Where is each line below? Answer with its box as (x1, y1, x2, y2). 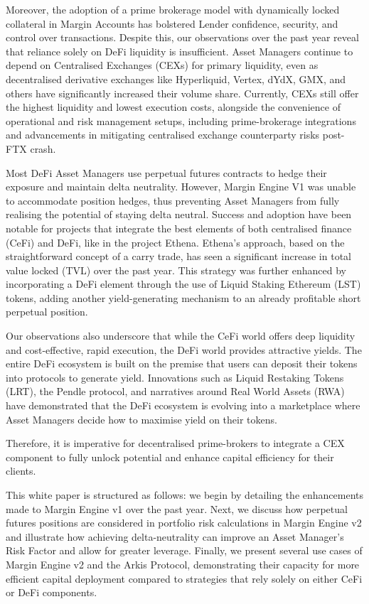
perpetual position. (6, 304, 88, 319)
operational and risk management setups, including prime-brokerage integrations (6, 113, 356, 128)
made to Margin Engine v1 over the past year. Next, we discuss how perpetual (6, 501, 348, 516)
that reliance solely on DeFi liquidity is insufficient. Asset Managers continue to (6, 43, 353, 58)
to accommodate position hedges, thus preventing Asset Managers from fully (6, 193, 340, 207)
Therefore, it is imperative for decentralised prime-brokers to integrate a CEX (6, 436, 345, 451)
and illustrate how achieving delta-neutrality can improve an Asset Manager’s (6, 529, 344, 544)
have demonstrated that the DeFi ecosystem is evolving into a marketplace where (6, 398, 360, 413)
